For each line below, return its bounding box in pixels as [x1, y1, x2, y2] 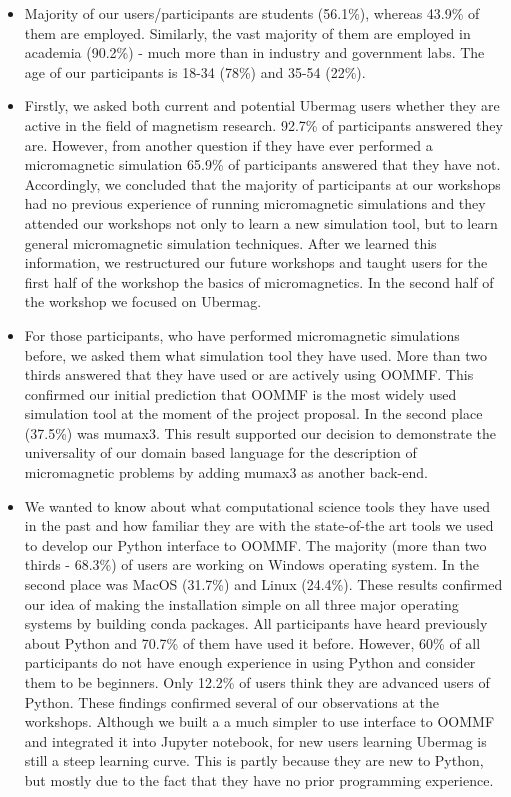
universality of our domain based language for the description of [24, 442, 417, 463]
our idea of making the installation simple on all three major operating [24, 593, 459, 614]
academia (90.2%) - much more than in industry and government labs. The [24, 42, 485, 63]
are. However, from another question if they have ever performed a [24, 134, 433, 155]
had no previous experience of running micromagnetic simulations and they [24, 193, 486, 214]
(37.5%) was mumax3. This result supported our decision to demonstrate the [24, 422, 496, 443]
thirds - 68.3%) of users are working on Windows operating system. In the [24, 554, 479, 575]
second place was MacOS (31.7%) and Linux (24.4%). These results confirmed [24, 574, 503, 595]
